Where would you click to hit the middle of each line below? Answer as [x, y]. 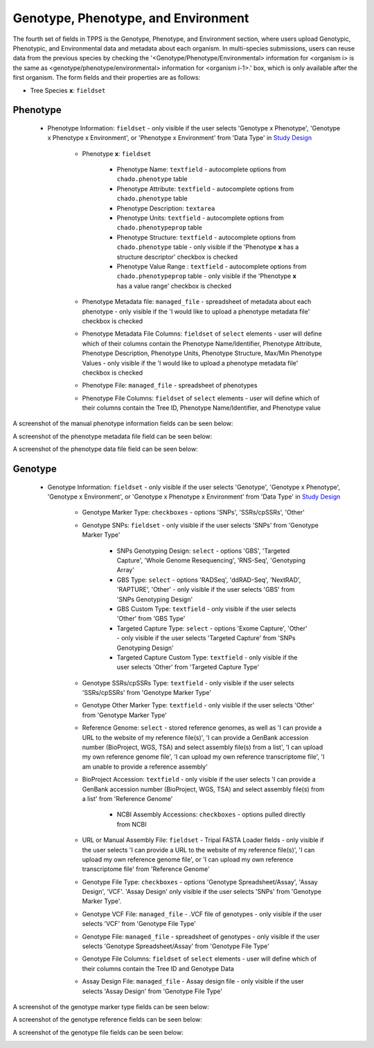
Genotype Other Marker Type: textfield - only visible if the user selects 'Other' [198, 705]
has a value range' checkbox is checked [174, 286]
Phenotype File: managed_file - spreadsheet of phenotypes [170, 386]
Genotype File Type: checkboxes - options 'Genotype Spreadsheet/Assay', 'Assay [200, 882]
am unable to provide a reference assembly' [145, 766]
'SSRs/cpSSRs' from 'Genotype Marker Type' [146, 693]
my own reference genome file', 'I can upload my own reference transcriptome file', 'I [203, 757]
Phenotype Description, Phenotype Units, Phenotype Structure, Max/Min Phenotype [202, 353]
